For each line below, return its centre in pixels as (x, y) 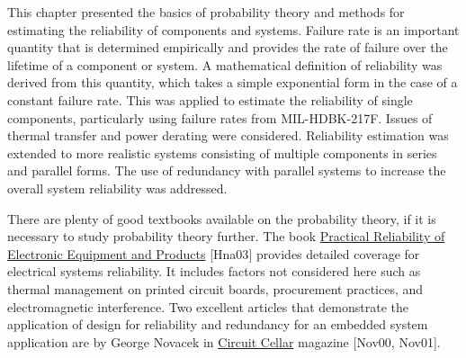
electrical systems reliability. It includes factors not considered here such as (214, 271)
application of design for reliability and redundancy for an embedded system (218, 324)
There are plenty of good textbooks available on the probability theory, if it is (222, 218)
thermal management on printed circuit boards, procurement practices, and (215, 288)
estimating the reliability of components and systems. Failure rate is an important (233, 29)
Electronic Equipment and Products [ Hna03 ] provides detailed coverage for (214, 253)
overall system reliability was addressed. (117, 188)
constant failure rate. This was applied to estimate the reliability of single (210, 99)
